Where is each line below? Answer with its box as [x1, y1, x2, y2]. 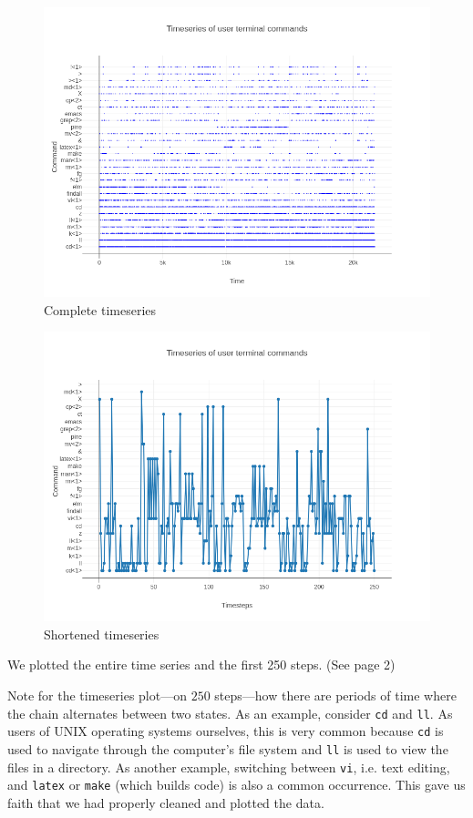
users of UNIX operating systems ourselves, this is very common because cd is [7, 721, 444, 741]
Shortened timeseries [44, 624, 159, 643]
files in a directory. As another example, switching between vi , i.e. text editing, [7, 757, 450, 776]
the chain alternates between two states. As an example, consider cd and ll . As [7, 703, 453, 722]
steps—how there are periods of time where [214, 685, 457, 704]
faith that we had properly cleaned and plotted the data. [7, 792, 324, 812]
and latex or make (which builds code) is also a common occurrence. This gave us [7, 775, 466, 794]
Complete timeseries [44, 300, 157, 319]
